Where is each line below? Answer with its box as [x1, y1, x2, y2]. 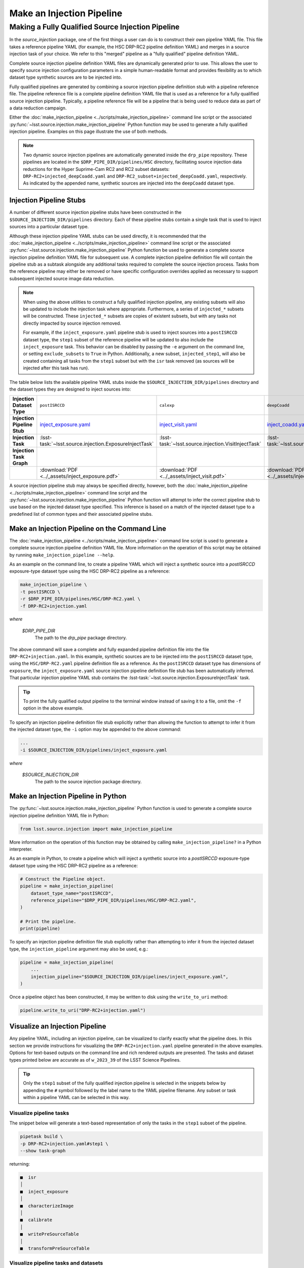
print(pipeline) [20, 926, 61, 932]
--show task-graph [20, 1148, 66, 1154]
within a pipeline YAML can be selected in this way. [23, 1095, 130, 1101]
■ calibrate [20, 1217, 53, 1223]
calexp [159, 402, 175, 408]
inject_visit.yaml [159, 421, 197, 428]
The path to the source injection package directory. [34, 779, 142, 785]
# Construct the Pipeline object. [20, 876, 106, 882]
